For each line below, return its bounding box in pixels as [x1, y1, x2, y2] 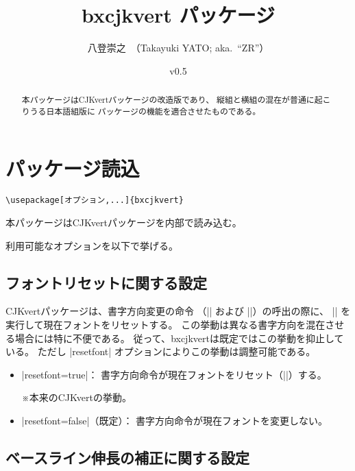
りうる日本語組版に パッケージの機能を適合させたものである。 [21, 105, 261, 117]
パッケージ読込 [5, 154, 140, 182]
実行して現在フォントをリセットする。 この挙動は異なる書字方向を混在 [5, 317, 326, 331]
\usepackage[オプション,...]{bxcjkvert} [5, 195, 184, 206]
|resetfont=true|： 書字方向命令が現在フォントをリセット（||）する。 [21, 367, 327, 381]
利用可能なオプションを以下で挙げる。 [5, 238, 178, 252]
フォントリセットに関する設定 [5, 271, 207, 293]
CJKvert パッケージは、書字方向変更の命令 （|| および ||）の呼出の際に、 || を [5, 304, 351, 318]
